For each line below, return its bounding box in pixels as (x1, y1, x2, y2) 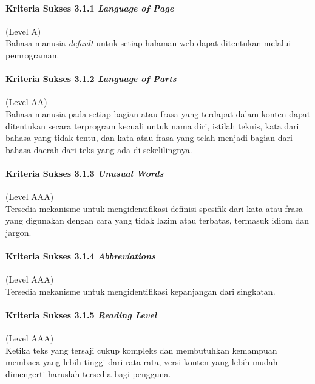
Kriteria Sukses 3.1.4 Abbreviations (5, 250, 156, 262)
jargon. (5, 225, 32, 238)
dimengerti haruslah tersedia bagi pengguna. (5, 368, 171, 380)
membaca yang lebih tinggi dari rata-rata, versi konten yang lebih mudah (5, 355, 278, 368)
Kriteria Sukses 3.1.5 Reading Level (5, 309, 157, 321)
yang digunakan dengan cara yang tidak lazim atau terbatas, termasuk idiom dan (5, 214, 310, 227)
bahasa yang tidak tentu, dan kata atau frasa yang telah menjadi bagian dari (5, 131, 293, 144)
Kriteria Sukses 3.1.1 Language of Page (5, 1, 174, 14)
